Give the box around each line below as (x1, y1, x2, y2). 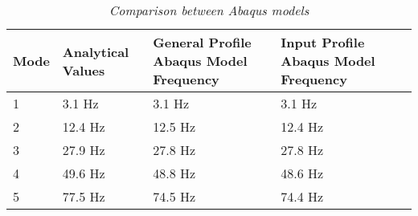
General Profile (153, 33, 252, 51)
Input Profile (281, 33, 365, 51)
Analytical (62, 42, 129, 61)
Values (62, 60, 105, 79)
